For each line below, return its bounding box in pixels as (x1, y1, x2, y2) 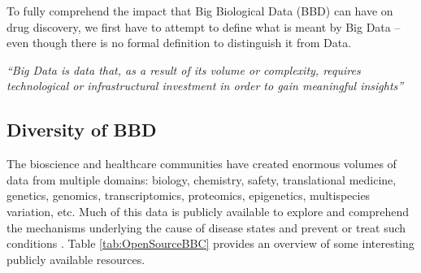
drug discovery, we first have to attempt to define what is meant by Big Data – (7, 18, 401, 35)
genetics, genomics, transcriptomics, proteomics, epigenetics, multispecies (7, 187, 371, 204)
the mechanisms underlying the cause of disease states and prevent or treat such (7, 219, 406, 236)
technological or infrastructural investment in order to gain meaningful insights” (7, 77, 404, 94)
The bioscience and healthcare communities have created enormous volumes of (7, 155, 397, 172)
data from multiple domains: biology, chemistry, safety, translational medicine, (7, 171, 397, 188)
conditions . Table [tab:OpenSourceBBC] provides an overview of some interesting (7, 235, 414, 252)
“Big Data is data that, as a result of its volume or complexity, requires (7, 61, 361, 78)
